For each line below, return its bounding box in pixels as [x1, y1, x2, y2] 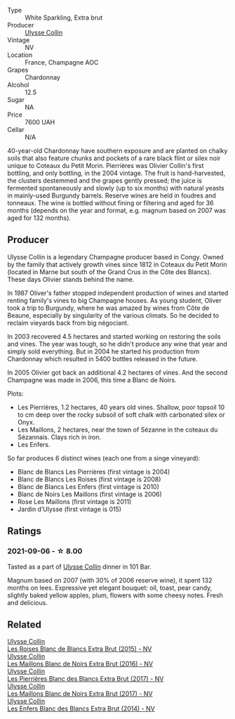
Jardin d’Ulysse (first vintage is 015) [17, 505, 121, 513]
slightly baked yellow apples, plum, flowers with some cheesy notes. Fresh [7, 590, 223, 600]
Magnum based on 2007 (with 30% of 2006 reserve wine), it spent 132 [7, 576, 213, 584]
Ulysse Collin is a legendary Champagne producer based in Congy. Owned [7, 252, 224, 261]
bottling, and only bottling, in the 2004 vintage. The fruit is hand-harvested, [7, 169, 226, 177]
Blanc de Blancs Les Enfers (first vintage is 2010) [17, 482, 160, 491]
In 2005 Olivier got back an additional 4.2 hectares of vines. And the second [7, 368, 228, 377]
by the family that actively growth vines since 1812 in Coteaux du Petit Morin [7, 260, 227, 268]
